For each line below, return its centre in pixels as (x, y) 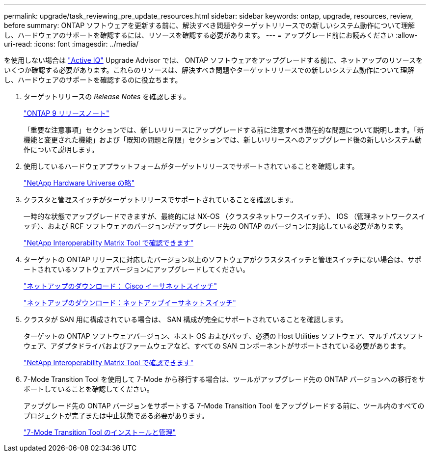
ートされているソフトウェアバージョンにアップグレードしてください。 (136, 269)
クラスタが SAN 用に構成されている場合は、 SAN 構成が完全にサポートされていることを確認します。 (186, 319)
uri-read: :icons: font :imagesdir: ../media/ (71, 44)
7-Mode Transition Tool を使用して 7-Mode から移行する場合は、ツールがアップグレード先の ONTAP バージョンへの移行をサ (225, 379)
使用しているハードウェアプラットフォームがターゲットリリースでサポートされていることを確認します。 (191, 166)
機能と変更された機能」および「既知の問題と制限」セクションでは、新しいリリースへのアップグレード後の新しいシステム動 (223, 140)
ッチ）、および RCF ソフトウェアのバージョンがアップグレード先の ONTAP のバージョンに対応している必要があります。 (215, 226)
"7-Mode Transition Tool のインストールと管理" (100, 432)
